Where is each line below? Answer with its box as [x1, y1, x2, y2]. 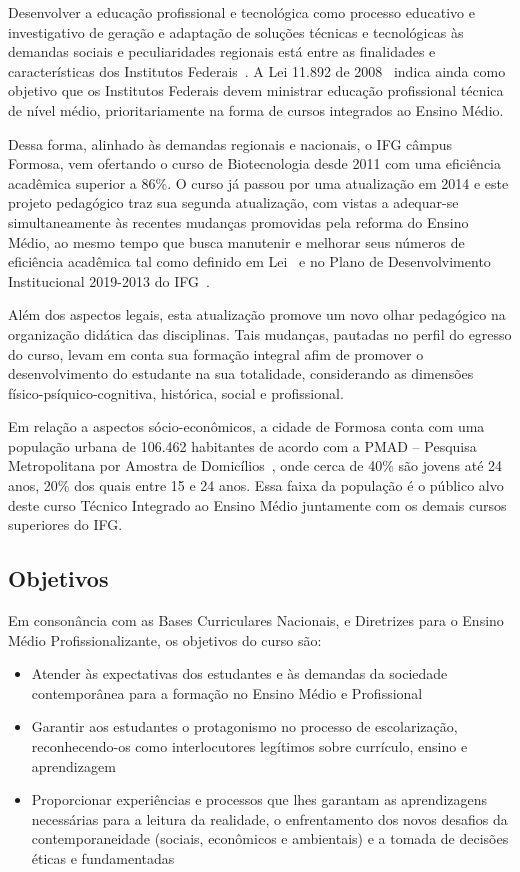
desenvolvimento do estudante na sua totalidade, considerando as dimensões [8, 363, 474, 384]
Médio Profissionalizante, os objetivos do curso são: [8, 629, 322, 650]
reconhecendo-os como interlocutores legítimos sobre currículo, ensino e [31, 736, 468, 757]
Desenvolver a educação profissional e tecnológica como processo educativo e [8, 2, 475, 22]
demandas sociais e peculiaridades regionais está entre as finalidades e [8, 41, 436, 62]
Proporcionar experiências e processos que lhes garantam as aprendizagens [31, 789, 488, 810]
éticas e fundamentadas [31, 847, 175, 868]
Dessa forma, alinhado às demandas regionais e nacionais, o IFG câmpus [8, 133, 453, 154]
